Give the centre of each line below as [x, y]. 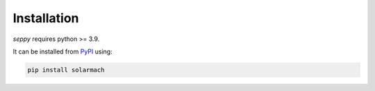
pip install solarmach [66, 70]
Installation [46, 18]
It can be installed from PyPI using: [62, 51]
